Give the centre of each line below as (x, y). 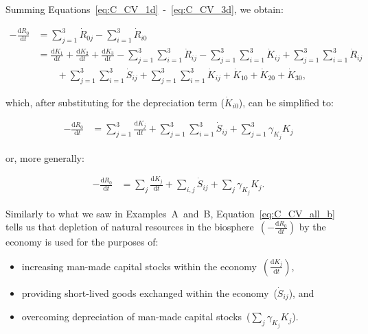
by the (312, 227)
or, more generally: (45, 157)
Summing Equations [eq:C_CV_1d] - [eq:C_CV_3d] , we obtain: (145, 9)
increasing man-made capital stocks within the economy (139, 266)
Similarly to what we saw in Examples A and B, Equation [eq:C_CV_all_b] (170, 213)
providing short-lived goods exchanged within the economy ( (149, 293)
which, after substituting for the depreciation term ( (115, 102)
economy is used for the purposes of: (82, 242)
